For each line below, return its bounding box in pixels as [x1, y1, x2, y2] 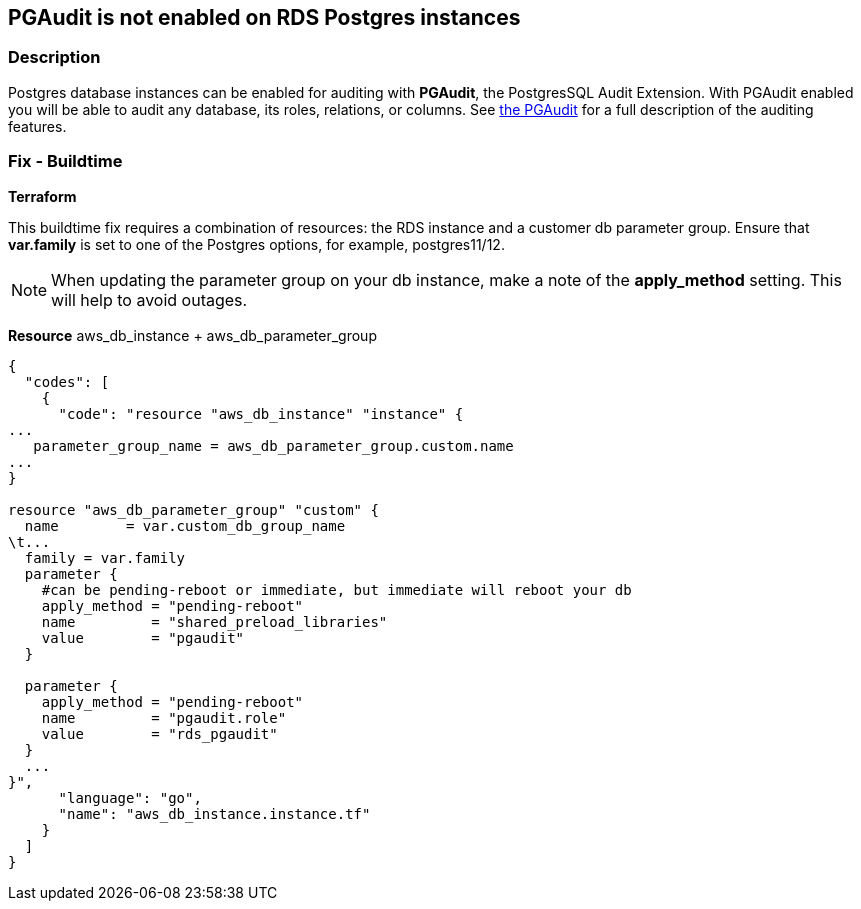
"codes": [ [24, 373, 110, 390]
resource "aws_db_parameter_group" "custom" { [8, 501, 379, 518]
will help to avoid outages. [51, 289, 248, 310]
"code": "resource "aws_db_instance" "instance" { [58, 405, 464, 422]
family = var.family [24, 549, 186, 566]
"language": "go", [58, 789, 202, 806]
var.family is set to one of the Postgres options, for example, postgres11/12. [8, 235, 505, 253]
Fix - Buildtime [8, 151, 123, 172]
